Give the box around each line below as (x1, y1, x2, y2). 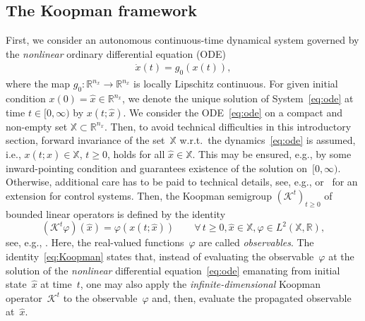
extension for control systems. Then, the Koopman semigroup (6, 188, 272, 202)
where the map (6, 76, 71, 91)
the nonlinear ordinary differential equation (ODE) (6, 46, 226, 61)
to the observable (63, 290, 138, 305)
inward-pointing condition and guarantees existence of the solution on (6, 160, 307, 175)
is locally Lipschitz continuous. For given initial (133, 76, 338, 91)
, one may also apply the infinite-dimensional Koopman (80, 277, 321, 291)
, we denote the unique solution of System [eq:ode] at (121, 91, 354, 106)
